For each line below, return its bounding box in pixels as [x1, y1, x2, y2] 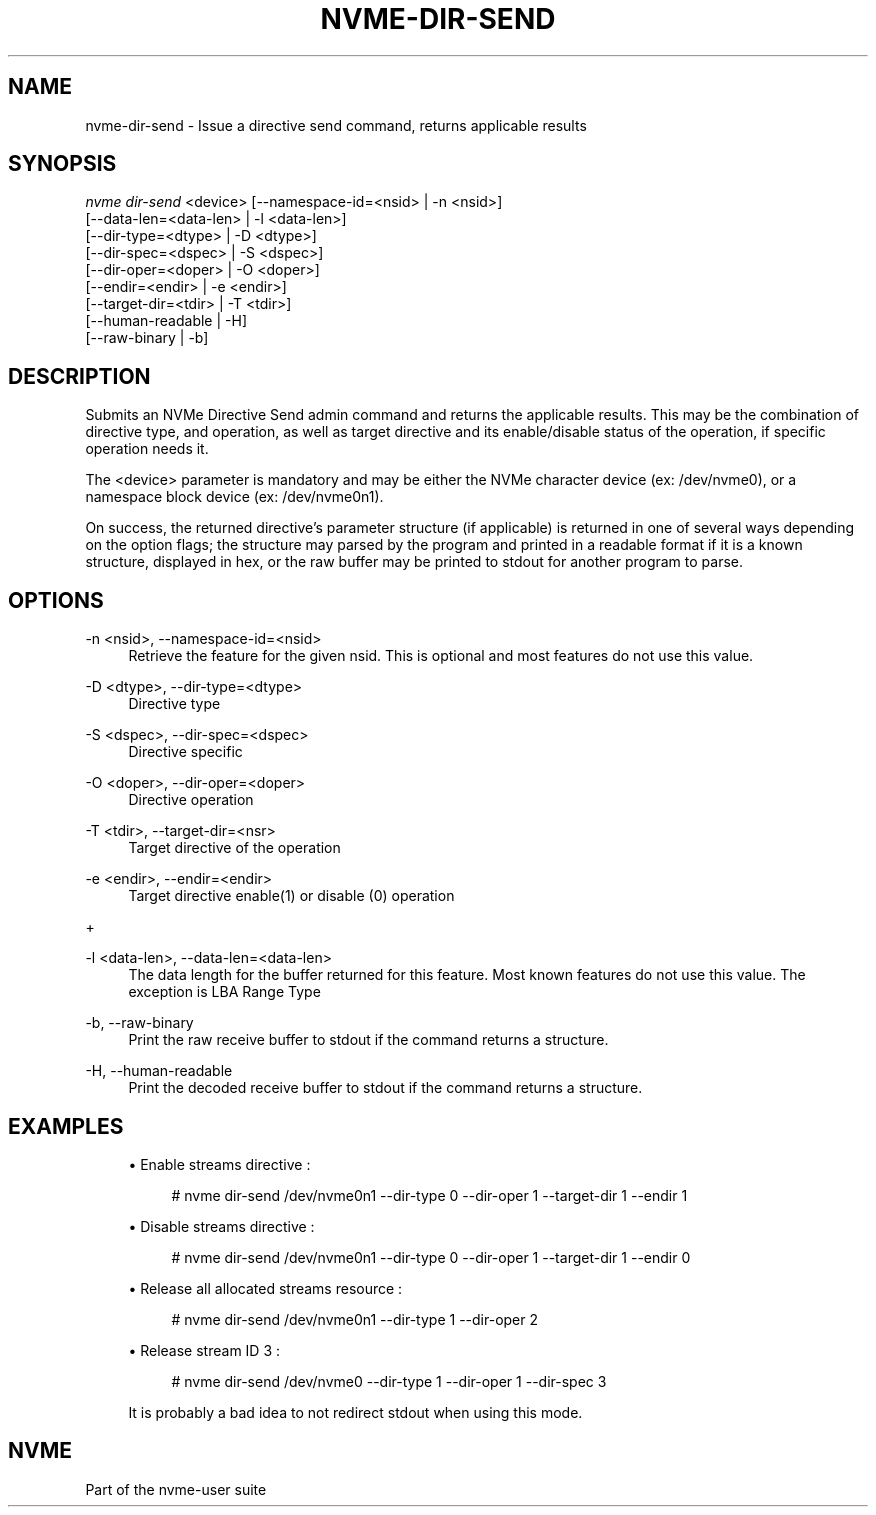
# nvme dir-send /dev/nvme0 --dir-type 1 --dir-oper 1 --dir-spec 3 [171, 1372, 607, 1390]
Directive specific [128, 743, 243, 761]
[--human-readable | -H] [85, 312, 248, 330]
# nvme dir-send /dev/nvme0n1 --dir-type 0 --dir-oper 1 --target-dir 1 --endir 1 [171, 1186, 688, 1204]
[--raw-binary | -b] [85, 329, 209, 347]
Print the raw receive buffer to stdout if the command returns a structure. [128, 1031, 609, 1049]
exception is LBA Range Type [128, 983, 321, 1001]
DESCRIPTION [8, 363, 151, 389]
